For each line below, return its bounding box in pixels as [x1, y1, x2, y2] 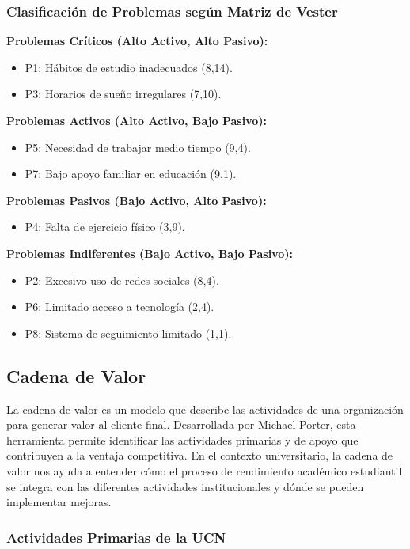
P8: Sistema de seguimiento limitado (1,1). [25, 324, 232, 341]
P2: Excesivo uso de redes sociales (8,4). [25, 271, 219, 288]
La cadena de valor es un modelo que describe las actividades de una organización [6, 400, 404, 417]
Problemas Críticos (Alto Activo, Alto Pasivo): [6, 32, 268, 49]
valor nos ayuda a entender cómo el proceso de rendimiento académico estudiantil [6, 462, 402, 479]
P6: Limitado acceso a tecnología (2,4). [25, 298, 214, 315]
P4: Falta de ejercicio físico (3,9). [25, 218, 185, 235]
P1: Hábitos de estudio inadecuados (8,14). [25, 59, 233, 75]
